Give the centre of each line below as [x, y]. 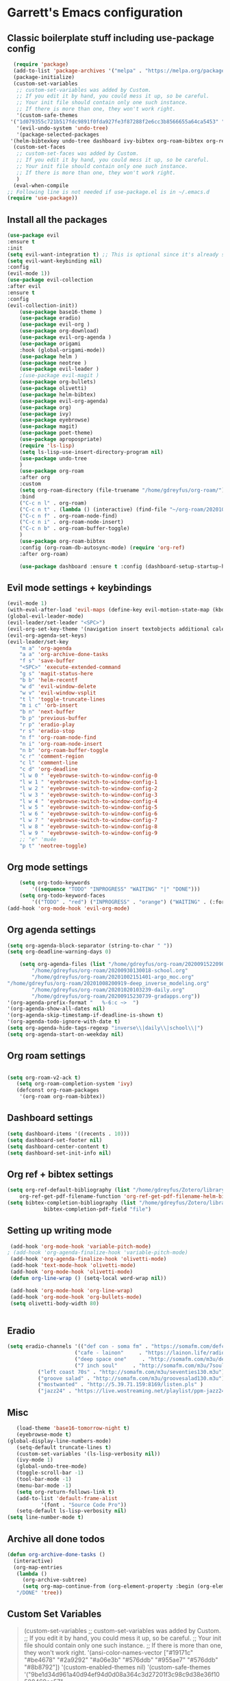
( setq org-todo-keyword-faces [63, 896]
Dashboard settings [50, 1118]
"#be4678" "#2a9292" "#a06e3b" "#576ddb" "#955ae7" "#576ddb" [121, 1660]
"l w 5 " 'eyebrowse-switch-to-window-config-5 [88, 808]
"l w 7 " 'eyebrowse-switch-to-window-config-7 [88, 821]
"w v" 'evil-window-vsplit [58, 693]
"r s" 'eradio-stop [47, 731]
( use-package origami [50, 343]
